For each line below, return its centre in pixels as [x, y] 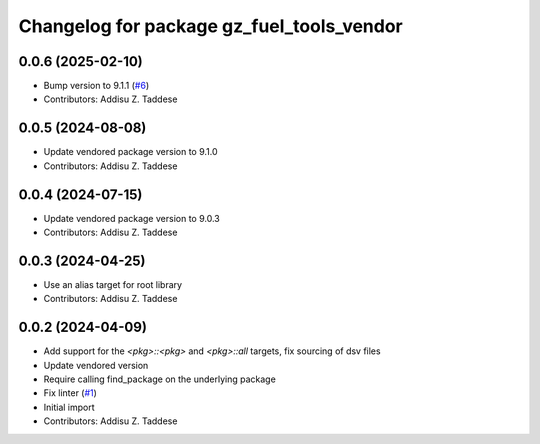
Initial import [69, 407]
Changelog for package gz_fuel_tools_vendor [211, 26]
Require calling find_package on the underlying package [160, 379]
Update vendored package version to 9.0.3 [131, 218]
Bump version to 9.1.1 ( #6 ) [96, 86]
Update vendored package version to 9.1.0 [131, 152]
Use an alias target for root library [113, 284]
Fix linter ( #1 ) [70, 393]
